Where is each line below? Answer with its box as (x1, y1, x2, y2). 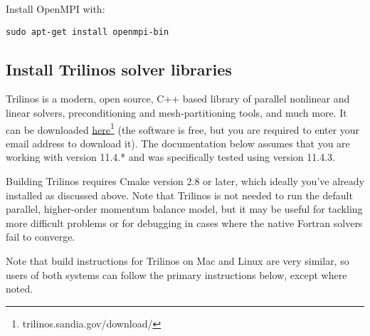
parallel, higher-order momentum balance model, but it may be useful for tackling (6, 201, 363, 216)
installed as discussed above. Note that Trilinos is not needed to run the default (6, 187, 353, 202)
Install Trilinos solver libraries (6, 58, 232, 80)
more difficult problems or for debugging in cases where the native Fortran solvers (6, 215, 363, 230)
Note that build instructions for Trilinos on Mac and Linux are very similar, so (6, 253, 349, 268)
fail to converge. (6, 229, 75, 244)
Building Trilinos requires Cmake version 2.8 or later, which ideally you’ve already (6, 174, 364, 189)
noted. (6, 281, 33, 296)
